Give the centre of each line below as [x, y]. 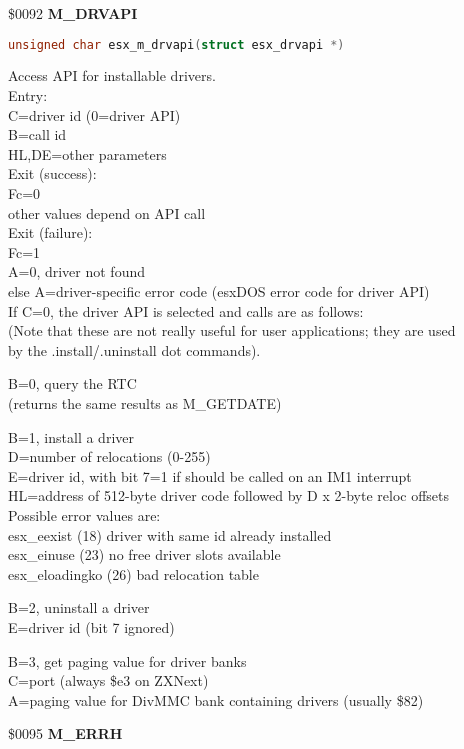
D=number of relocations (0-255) [109, 456]
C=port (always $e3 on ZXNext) [108, 680]
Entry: [28, 95]
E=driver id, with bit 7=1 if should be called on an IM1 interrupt [210, 475]
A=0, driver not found [77, 271]
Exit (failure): [50, 232]
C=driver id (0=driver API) [94, 114]
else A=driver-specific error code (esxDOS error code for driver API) [219, 291]
